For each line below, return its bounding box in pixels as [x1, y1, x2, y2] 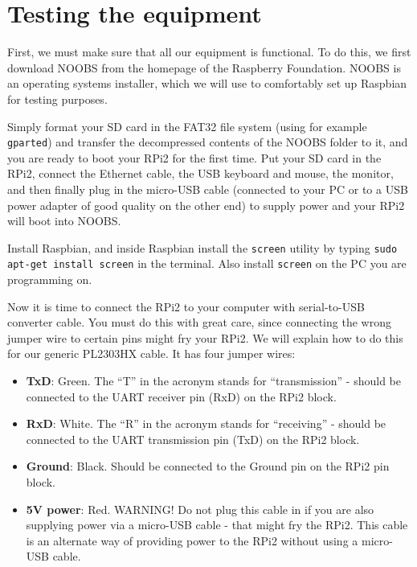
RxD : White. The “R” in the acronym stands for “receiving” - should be [26, 415, 386, 432]
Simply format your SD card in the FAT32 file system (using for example [7, 117, 367, 134]
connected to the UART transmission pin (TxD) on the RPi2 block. [26, 430, 360, 447]
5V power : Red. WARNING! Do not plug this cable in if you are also [26, 500, 374, 517]
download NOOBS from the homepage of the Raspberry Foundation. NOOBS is [7, 59, 401, 76]
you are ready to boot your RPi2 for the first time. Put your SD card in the [7, 149, 382, 166]
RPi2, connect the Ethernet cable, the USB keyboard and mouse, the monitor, [7, 165, 394, 182]
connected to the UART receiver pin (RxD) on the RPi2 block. [26, 388, 337, 405]
